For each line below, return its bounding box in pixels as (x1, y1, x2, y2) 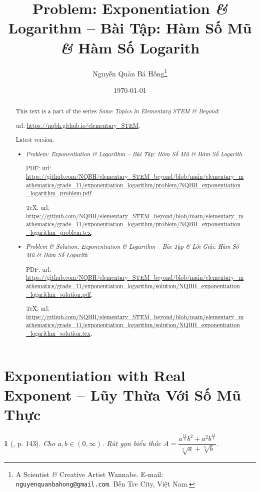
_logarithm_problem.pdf (26, 189, 91, 197)
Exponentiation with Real (4, 365, 185, 385)
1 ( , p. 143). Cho (4, 438, 55, 448)
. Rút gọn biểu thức (101, 438, 161, 448)
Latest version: (15, 135, 54, 144)
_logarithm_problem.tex (26, 228, 91, 236)
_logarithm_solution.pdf (26, 290, 91, 298)
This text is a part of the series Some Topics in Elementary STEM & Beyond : (15, 107, 219, 115)
